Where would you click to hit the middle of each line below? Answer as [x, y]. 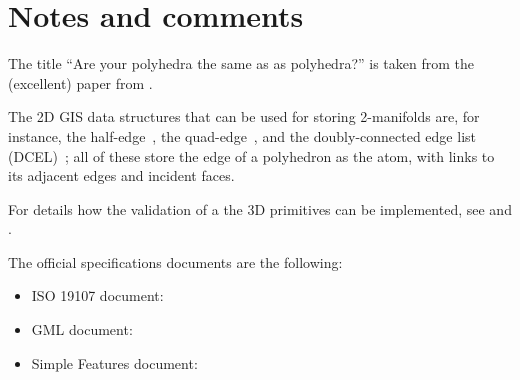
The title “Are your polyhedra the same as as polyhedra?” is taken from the [241, 63]
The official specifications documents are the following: [175, 261]
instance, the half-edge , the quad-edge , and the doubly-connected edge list [242, 135]
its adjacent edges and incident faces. [121, 175]
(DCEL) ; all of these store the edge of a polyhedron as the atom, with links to [251, 155]
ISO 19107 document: [97, 295]
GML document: [82, 329]
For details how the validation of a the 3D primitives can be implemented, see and [260, 208]
